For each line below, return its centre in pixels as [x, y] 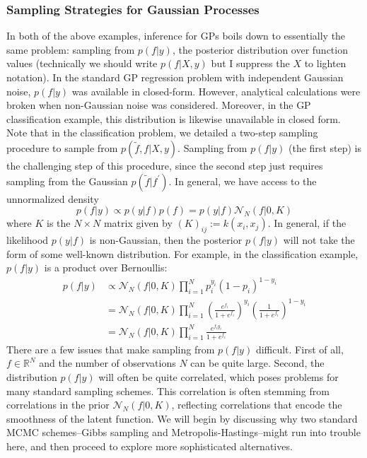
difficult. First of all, [299, 349]
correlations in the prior [58, 405]
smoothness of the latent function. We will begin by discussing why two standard [182, 418]
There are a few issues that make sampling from [111, 349]
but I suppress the [250, 63]
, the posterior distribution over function [260, 49]
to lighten [325, 63]
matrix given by [138, 223]
